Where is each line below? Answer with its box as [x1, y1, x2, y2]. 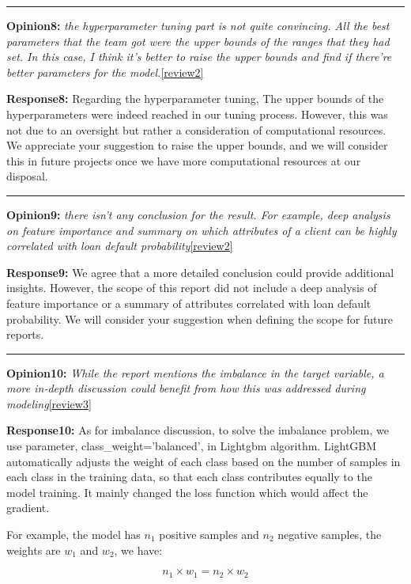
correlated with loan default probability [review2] [6, 237, 233, 254]
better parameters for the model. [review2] [6, 63, 204, 80]
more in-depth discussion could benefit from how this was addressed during [6, 380, 366, 396]
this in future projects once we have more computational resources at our [6, 152, 361, 169]
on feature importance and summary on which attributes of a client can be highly [6, 222, 397, 238]
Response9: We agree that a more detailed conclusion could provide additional [6, 264, 394, 280]
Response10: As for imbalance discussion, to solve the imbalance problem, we [6, 422, 389, 438]
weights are [6, 541, 61, 558]
